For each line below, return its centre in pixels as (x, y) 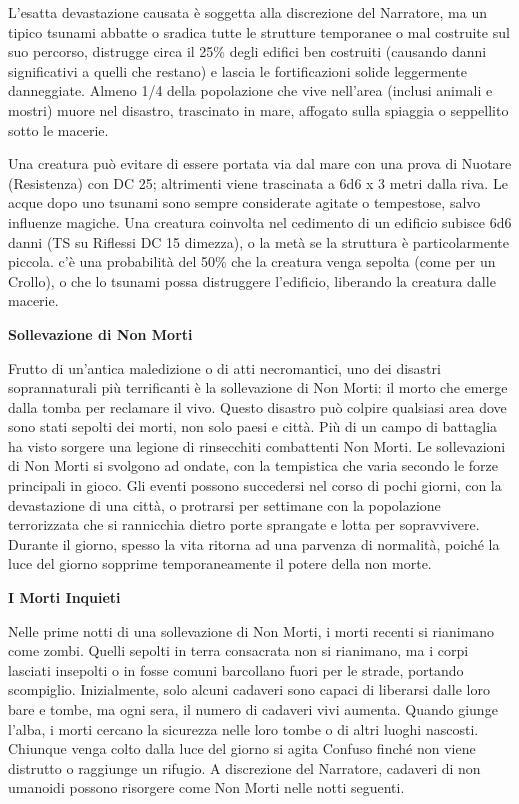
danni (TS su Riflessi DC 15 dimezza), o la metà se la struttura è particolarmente (258, 241)
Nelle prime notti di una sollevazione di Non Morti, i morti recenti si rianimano (251, 630)
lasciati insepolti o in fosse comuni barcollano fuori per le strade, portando (236, 669)
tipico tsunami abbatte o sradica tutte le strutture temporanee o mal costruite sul (259, 31)
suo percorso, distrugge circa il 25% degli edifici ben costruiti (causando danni (247, 51)
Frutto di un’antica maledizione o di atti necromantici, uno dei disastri (224, 367)
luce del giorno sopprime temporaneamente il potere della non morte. (220, 563)
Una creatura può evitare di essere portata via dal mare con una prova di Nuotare (260, 163)
